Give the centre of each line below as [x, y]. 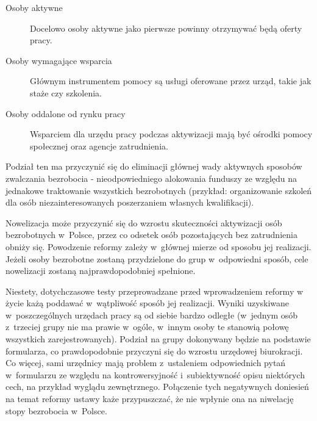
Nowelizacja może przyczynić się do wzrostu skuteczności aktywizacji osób [144, 222]
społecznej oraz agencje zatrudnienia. [99, 146]
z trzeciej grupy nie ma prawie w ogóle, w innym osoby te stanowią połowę [147, 327]
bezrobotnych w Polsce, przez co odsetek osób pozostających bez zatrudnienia [151, 235]
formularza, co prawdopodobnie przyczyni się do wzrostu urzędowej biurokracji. [154, 351]
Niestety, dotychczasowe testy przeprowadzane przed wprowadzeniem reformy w [155, 291]
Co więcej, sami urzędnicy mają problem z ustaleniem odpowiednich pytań [146, 363]
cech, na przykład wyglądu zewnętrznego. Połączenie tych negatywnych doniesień [157, 387]
